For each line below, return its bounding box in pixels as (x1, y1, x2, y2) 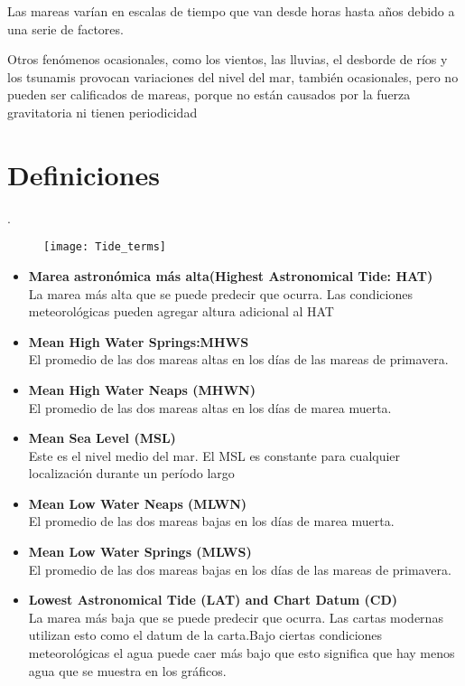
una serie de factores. (7, 19, 124, 38)
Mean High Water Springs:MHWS (28, 332, 249, 351)
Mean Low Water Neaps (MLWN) (28, 493, 247, 512)
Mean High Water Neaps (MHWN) (28, 380, 256, 399)
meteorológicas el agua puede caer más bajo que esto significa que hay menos (28, 644, 455, 663)
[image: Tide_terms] (43, 240, 167, 254)
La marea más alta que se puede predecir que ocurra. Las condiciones (28, 284, 413, 303)
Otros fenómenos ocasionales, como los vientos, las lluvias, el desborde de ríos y (7, 50, 448, 69)
